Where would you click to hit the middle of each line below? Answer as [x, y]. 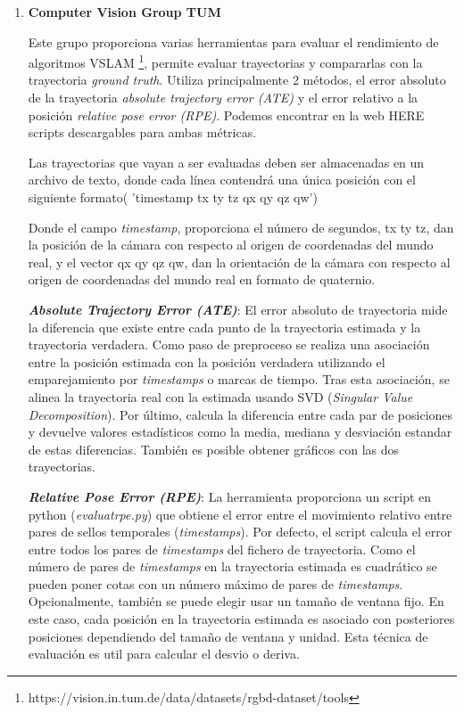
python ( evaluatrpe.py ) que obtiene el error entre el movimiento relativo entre [240, 514]
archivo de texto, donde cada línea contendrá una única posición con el [222, 180]
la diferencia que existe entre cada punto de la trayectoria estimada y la [224, 327]
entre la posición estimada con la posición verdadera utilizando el [207, 361]
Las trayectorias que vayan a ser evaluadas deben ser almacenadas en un [226, 162]
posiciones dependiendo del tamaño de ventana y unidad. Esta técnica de [228, 636]
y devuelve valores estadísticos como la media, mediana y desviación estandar [240, 432]
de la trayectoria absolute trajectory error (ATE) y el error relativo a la [223, 98]
